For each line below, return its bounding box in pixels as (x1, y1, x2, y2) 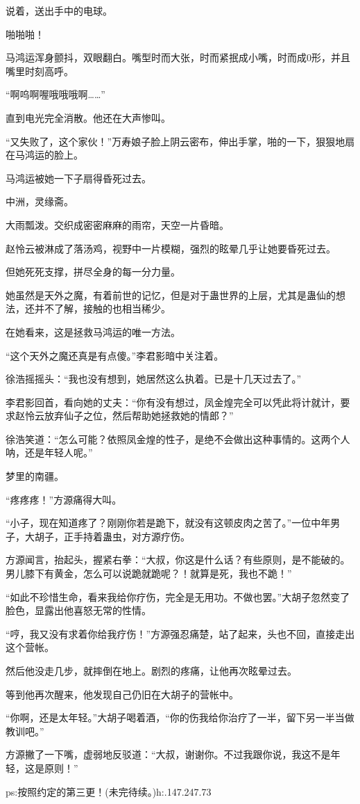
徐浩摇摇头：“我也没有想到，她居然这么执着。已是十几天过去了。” (6, 371, 302, 386)
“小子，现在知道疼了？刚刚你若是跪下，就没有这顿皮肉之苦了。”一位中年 (6, 515, 331, 530)
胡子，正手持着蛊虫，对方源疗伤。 (34, 529, 190, 543)
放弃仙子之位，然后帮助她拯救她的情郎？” (44, 408, 234, 423)
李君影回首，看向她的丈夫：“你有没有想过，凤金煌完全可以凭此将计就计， (6, 394, 341, 409)
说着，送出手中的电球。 (6, 3, 112, 17)
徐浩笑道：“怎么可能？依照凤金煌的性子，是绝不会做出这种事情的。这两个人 (6, 431, 350, 446)
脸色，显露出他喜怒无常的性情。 (6, 603, 151, 618)
